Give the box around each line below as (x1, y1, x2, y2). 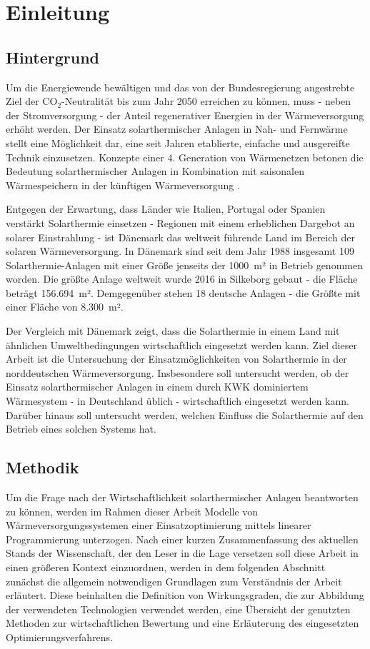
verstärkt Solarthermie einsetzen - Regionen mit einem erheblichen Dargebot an (6, 215, 355, 230)
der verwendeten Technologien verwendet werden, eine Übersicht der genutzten (6, 601, 351, 616)
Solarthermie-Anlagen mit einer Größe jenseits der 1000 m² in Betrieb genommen (6, 257, 363, 272)
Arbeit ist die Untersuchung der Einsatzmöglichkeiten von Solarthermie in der (6, 351, 347, 366)
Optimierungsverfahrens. (6, 629, 114, 644)
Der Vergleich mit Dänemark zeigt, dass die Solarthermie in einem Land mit (6, 323, 340, 338)
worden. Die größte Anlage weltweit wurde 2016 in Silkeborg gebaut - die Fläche (6, 271, 358, 286)
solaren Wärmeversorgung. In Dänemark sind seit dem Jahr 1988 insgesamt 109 (6, 243, 354, 258)
